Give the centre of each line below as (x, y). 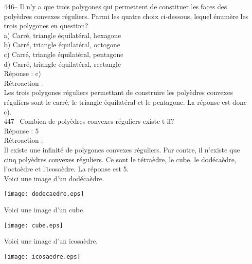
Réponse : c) (23, 73)
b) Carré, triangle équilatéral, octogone (62, 45)
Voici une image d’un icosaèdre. (51, 241)
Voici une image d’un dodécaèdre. (54, 178)
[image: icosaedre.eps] (42, 256)
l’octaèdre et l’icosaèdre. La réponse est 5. (66, 169)
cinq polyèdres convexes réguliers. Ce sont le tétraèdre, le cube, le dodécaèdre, (120, 159)
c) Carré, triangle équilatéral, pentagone (64, 54)
